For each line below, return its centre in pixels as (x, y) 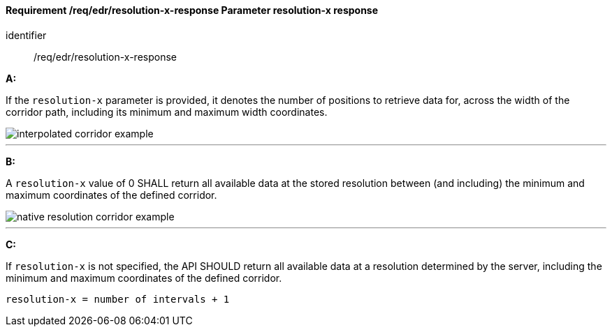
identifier (26, 35)
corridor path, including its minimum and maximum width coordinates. (167, 112)
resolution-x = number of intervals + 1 (118, 299)
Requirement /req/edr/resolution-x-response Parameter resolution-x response (192, 10)
